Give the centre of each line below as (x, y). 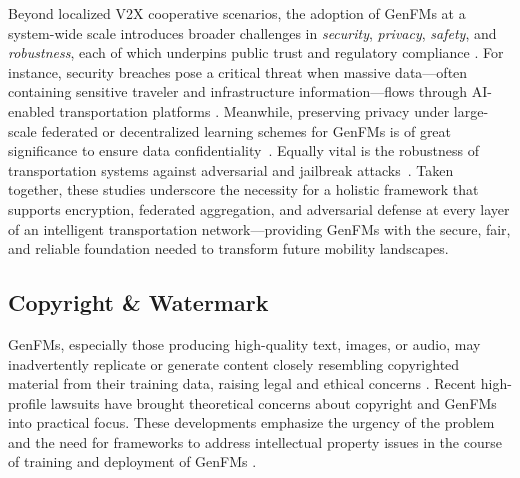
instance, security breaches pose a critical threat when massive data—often (238, 71)
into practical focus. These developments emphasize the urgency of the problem (251, 422)
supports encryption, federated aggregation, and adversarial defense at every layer (259, 208)
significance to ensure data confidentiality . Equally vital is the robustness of (243, 150)
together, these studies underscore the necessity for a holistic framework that (243, 189)
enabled (31, 110)
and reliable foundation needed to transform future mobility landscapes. (228, 248)
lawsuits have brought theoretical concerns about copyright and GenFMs (273, 402)
